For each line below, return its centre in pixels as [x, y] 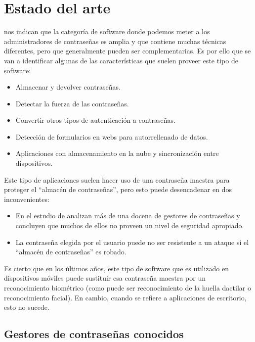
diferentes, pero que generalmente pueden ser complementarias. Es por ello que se [127, 51]
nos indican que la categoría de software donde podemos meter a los [107, 31]
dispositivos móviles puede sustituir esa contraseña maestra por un [105, 278]
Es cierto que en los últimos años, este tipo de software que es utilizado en [116, 268]
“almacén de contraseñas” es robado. [71, 252]
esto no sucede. [27, 307]
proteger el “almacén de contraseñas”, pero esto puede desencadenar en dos [118, 189]
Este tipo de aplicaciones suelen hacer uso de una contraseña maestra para [117, 179]
